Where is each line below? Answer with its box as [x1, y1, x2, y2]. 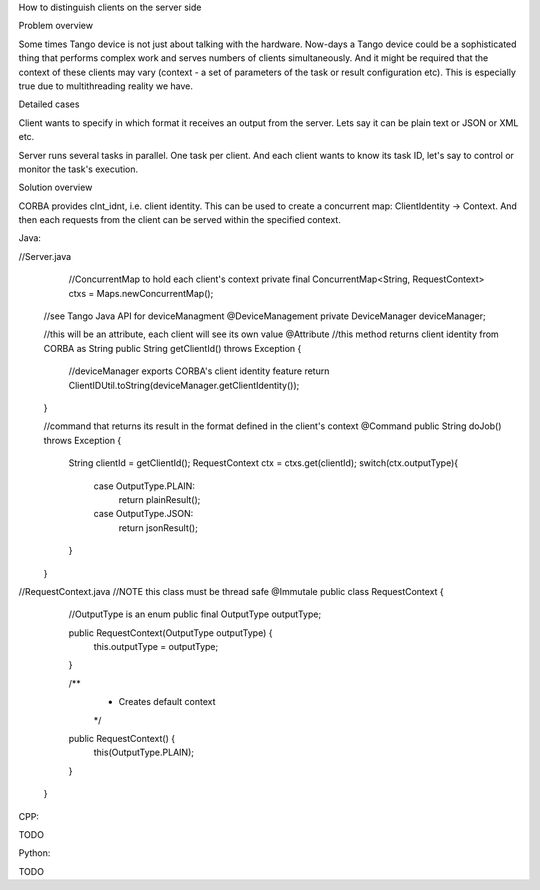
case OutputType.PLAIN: [93, 480, 195, 492]
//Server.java [18, 250, 72, 262]
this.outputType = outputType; [93, 641, 219, 653]
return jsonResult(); [118, 521, 199, 534]
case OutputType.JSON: [93, 508, 194, 520]
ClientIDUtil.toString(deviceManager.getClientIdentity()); [68, 379, 300, 391]
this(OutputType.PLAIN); [93, 746, 195, 759]
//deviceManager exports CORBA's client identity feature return [68, 365, 330, 377]
